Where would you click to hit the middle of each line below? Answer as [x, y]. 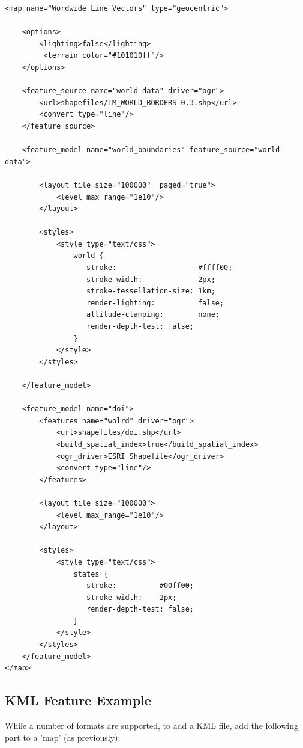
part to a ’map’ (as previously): [63, 737]
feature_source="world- [237, 150]
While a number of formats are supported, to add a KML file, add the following [151, 725]
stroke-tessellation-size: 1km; [151, 291]
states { [91, 574]
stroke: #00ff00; [140, 586]
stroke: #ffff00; [160, 268]
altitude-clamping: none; [153, 315]
